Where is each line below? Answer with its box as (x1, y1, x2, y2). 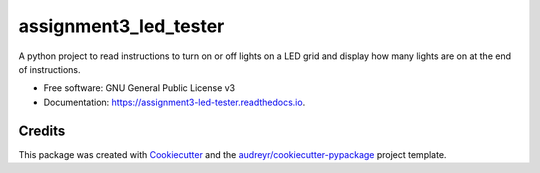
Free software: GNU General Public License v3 (43, 82, 236, 94)
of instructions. (18, 63, 81, 75)
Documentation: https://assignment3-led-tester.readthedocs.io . (43, 96, 306, 108)
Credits (18, 122, 66, 139)
